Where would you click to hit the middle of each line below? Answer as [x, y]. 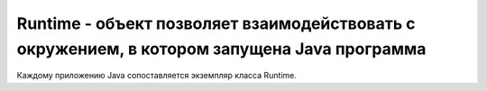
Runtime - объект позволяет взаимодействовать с [216, 23]
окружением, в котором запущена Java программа [221, 49]
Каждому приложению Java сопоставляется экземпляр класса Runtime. [157, 76]
